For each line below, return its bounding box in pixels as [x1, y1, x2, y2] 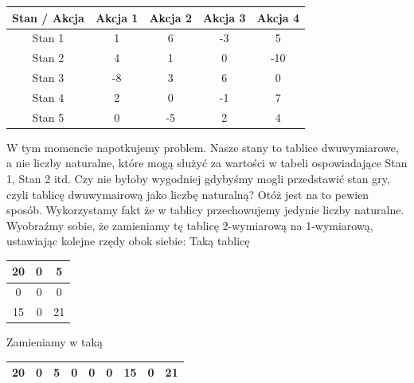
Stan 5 [32, 108, 64, 125]
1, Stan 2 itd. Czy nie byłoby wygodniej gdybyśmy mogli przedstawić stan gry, [6, 170, 390, 186]
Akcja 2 [149, 9, 192, 25]
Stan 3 [32, 69, 64, 86]
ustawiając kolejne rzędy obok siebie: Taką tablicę [6, 233, 250, 249]
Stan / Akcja [12, 9, 84, 25]
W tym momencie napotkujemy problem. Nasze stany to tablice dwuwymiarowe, [6, 139, 399, 155]
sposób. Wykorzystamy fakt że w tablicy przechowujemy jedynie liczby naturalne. [6, 201, 404, 218]
